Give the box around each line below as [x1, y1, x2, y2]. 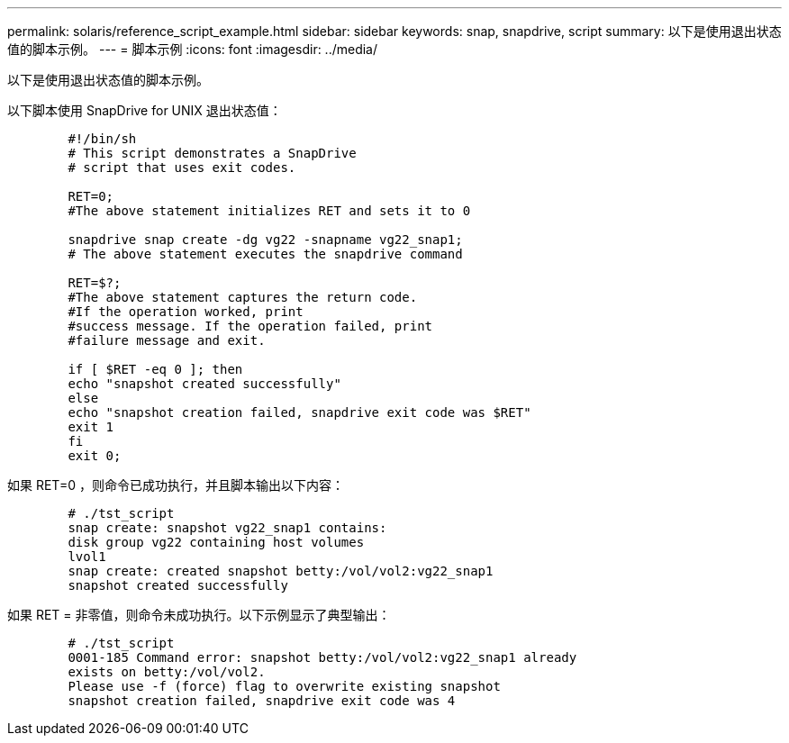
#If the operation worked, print [68, 304, 304, 319]
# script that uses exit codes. [68, 160, 296, 175]
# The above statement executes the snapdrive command [68, 247, 463, 261]
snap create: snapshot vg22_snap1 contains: [68, 521, 387, 535]
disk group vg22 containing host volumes [68, 535, 365, 549]
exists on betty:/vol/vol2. [68, 665, 266, 679]
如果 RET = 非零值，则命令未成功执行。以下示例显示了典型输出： [7, 607, 391, 622]
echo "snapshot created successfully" [68, 376, 341, 391]
